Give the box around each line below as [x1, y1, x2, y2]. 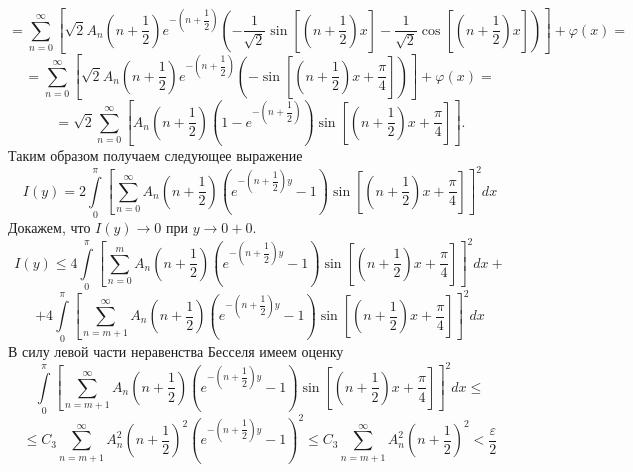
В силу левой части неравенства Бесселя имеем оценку [8, 341, 344, 362]
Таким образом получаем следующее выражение [8, 145, 303, 166]
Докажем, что [8, 217, 91, 238]
